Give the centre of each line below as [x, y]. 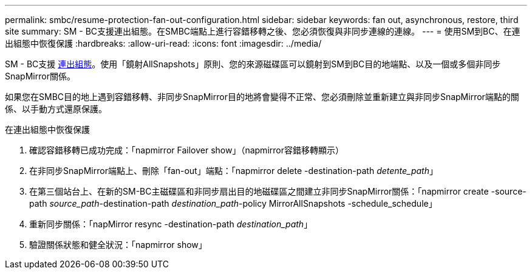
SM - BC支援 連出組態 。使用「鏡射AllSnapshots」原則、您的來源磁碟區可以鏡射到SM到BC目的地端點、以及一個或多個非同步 [253, 64]
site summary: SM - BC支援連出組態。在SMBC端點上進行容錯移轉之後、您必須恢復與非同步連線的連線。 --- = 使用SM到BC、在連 [263, 31]
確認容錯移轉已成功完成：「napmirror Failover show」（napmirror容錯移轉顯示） [186, 150]
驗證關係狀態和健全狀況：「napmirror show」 [118, 245]
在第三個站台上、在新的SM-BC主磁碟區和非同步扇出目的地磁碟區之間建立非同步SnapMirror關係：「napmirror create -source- [278, 191]
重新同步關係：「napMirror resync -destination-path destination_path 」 [171, 224]
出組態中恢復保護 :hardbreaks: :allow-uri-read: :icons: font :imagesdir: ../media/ [163, 43]
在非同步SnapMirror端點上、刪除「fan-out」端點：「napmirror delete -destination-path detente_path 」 [234, 171]
